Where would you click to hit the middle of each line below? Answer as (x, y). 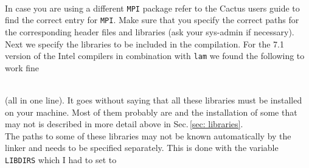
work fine (22, 67)
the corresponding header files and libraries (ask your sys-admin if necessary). (150, 31)
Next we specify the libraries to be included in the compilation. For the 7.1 (144, 44)
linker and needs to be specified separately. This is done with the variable (142, 148)
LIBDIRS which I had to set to (61, 159)
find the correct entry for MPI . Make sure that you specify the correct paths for (152, 20)
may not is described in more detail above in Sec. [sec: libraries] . (124, 124)
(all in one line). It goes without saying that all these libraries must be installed (154, 100)
